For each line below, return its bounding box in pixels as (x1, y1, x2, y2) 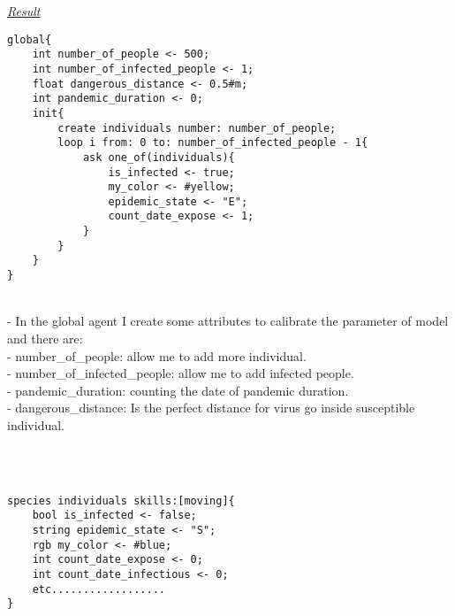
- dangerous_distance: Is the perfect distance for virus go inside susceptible (7, 398, 415, 417)
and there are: (7, 328, 83, 347)
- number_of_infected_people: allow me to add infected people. (7, 364, 354, 382)
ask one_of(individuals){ (82, 150, 235, 164)
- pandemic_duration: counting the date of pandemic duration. (7, 381, 349, 399)
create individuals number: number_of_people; (57, 121, 337, 135)
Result (7, 2, 41, 19)
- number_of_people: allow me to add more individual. (7, 346, 307, 365)
